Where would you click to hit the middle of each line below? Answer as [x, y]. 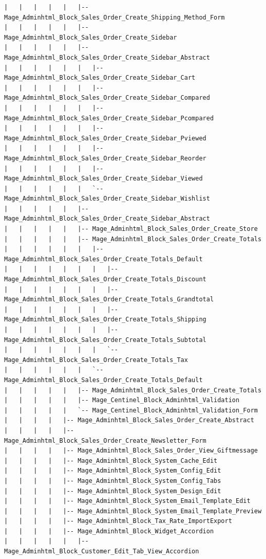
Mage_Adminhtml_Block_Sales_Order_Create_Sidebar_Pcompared [109, 118]
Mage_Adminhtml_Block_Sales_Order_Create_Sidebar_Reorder [105, 158]
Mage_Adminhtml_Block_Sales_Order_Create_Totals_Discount [105, 279]
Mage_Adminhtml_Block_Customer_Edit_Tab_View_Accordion [102, 552]
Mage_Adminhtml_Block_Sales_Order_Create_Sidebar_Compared [107, 98]
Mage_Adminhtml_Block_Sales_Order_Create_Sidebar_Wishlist [107, 199]
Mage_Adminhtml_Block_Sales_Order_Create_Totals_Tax [96, 360]
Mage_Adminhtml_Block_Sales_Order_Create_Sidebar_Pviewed [105, 138]
